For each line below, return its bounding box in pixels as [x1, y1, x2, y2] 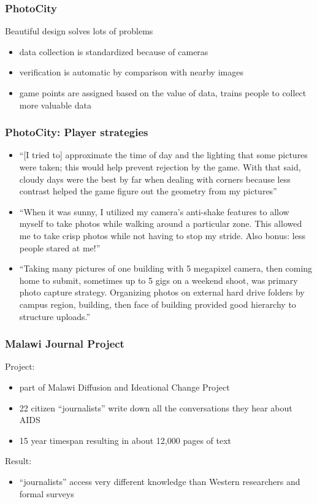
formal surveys [19, 487, 74, 500]
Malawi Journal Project [5, 336, 124, 351]
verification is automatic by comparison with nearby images [19, 66, 243, 78]
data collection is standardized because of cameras [19, 45, 208, 58]
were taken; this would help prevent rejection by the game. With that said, [19, 161, 301, 173]
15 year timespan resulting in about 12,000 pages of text [19, 433, 232, 446]
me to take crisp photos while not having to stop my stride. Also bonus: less [19, 229, 305, 242]
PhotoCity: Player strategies [5, 124, 148, 140]
